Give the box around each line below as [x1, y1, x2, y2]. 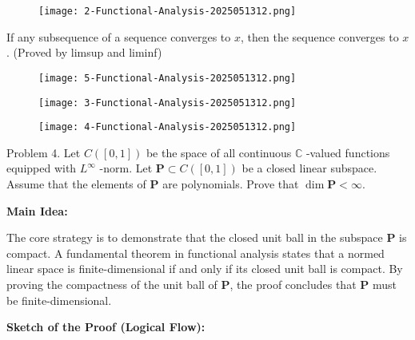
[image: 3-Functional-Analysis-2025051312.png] [38, 97, 297, 109]
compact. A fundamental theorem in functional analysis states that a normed [6, 244, 385, 261]
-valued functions [305, 144, 390, 160]
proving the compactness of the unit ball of [6, 275, 217, 292]
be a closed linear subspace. [241, 160, 377, 176]
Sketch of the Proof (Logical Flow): [6, 318, 206, 335]
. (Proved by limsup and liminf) [6, 44, 162, 61]
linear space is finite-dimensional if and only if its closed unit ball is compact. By [6, 260, 403, 277]
